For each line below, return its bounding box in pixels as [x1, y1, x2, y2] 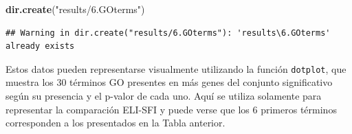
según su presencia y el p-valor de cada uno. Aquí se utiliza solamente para [5, 89, 322, 103]
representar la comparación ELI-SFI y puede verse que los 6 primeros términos [5, 102, 337, 116]
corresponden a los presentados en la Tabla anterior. [5, 115, 225, 130]
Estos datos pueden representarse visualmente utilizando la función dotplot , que [5, 61, 346, 76]
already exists [5, 41, 75, 52]
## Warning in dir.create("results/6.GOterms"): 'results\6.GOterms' [5, 27, 331, 38]
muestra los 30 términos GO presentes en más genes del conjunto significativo [5, 75, 333, 89]
